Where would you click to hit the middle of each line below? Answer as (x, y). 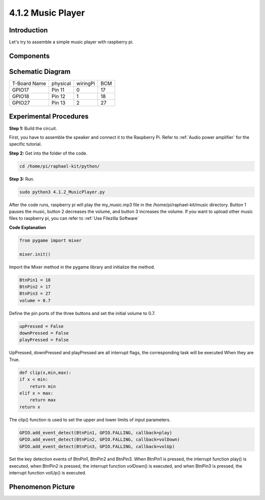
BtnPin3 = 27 (35, 294)
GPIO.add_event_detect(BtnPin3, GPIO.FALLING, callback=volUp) (97, 446)
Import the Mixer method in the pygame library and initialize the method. (82, 267)
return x (30, 407)
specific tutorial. (25, 144)
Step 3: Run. (22, 179)
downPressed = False (44, 333)
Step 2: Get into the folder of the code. (48, 153)
